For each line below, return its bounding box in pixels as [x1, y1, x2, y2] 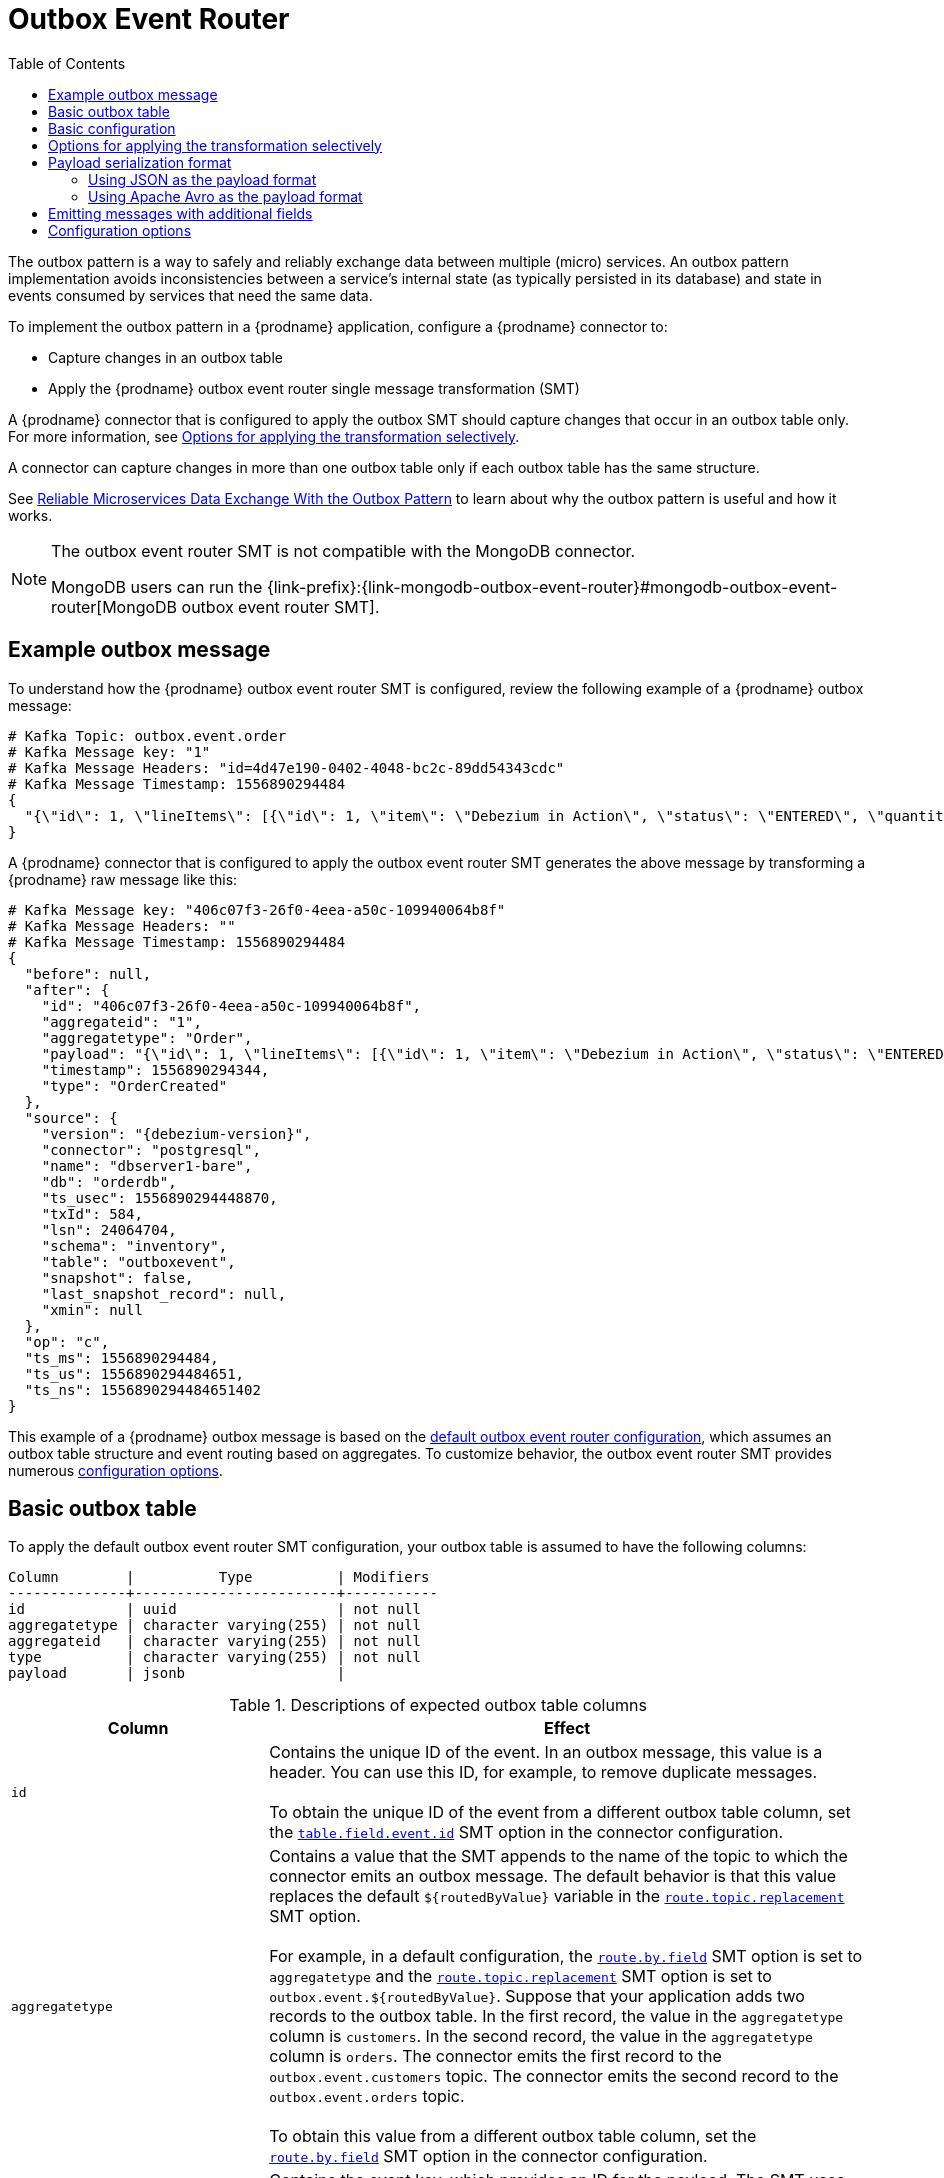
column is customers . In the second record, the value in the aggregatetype [269, 2026, 813, 2047]
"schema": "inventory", [41, 1237, 228, 1254]
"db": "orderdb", [41, 1173, 177, 1190]
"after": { [24, 981, 110, 998]
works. [8, 506, 53, 524]
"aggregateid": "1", [41, 1013, 202, 1030]
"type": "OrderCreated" [41, 1077, 228, 1094]
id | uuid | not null [8, 1601, 422, 1618]
